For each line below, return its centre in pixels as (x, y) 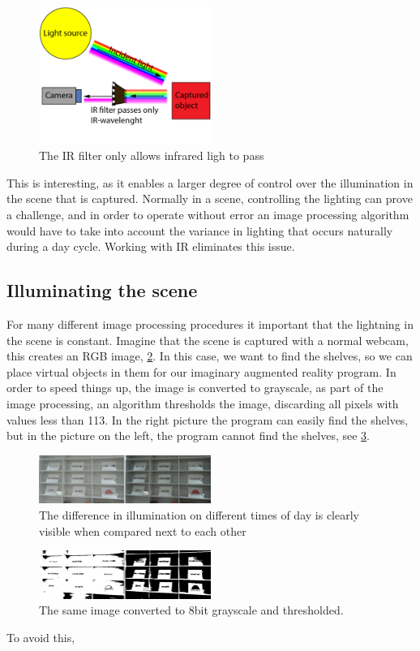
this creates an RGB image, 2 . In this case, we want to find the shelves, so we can (210, 356)
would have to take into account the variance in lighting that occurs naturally (200, 230)
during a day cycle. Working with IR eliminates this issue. (151, 246)
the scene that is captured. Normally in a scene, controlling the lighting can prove (210, 198)
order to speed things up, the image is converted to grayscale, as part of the (195, 388)
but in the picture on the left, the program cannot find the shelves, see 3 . (188, 435)
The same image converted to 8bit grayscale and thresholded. (191, 610)
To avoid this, (41, 637)
